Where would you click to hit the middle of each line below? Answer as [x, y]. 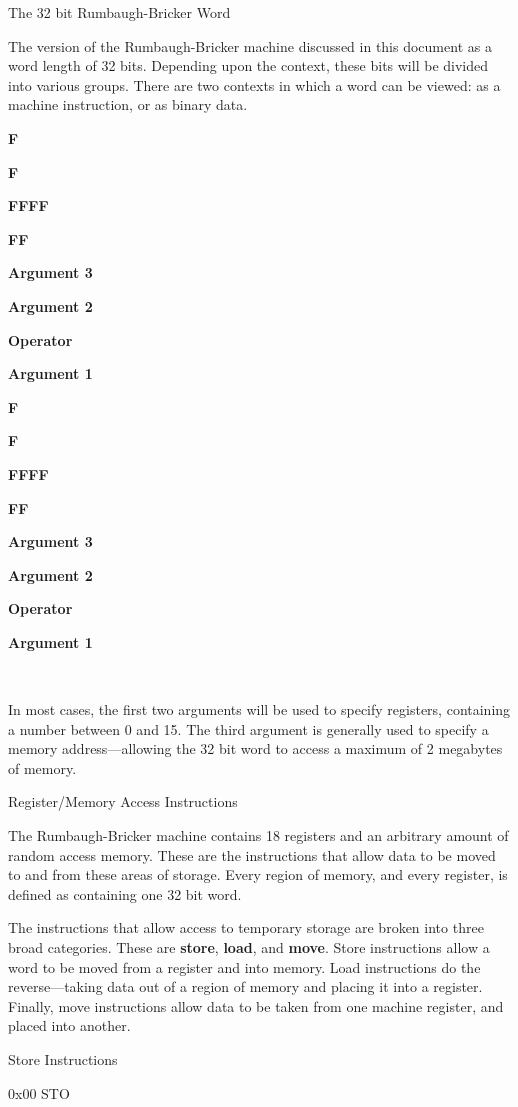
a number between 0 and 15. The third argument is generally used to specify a [248, 728]
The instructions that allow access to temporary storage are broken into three [246, 927]
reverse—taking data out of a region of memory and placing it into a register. [245, 986]
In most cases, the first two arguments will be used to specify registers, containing [259, 709]
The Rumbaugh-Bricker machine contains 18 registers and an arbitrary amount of [258, 835]
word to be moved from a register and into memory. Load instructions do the [244, 966]
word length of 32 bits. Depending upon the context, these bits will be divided [248, 65]
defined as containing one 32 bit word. [125, 893]
